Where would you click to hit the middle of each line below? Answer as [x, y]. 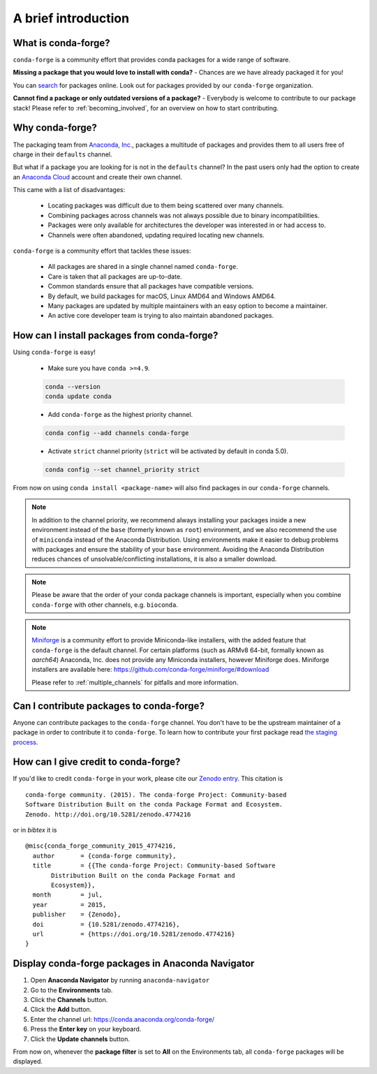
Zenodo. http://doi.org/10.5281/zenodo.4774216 [108, 814]
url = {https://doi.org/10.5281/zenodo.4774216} [134, 934]
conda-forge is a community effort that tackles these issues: [102, 251]
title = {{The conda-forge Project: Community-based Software [154, 866]
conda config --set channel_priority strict [123, 470]
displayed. [28, 1061]
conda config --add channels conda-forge [117, 433]
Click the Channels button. [69, 999]
